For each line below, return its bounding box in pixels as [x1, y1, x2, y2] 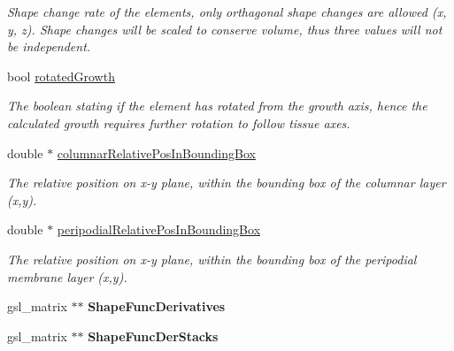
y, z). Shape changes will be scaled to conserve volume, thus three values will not [7, 19, 442, 38]
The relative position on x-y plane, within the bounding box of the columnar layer [7, 173, 446, 192]
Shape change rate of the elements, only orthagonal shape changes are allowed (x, [7, 3, 447, 20]
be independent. [7, 37, 91, 56]
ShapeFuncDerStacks [88, 326, 219, 345]
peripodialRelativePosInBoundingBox [57, 220, 261, 239]
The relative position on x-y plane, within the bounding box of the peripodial [7, 249, 417, 268]
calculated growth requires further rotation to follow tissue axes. [7, 113, 350, 132]
